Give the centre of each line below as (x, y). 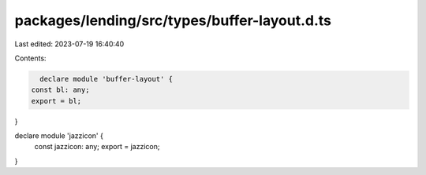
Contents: (30, 58)
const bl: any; (60, 90)
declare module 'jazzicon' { (59, 136)
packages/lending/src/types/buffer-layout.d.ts (173, 20)
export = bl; (56, 101)
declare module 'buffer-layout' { (106, 79)
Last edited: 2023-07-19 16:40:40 (69, 44)
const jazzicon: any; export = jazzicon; (97, 147)
